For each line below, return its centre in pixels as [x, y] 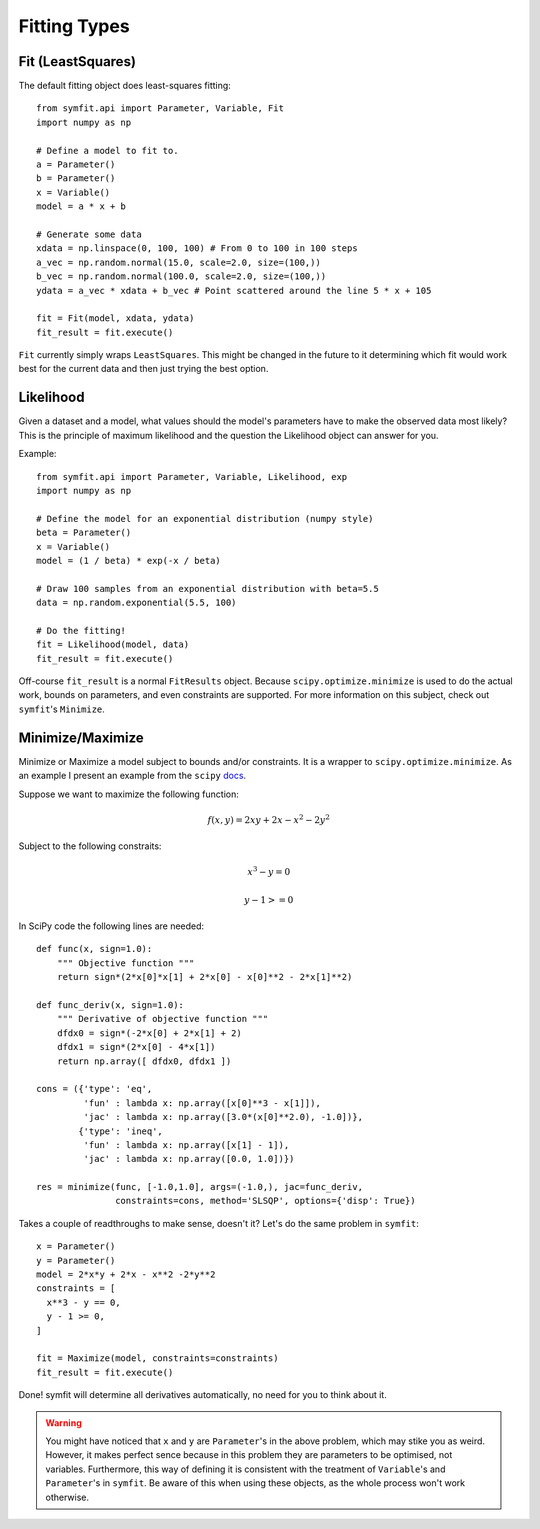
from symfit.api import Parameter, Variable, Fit [160, 108]
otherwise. [67, 1497]
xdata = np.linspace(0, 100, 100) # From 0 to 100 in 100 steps [197, 248]
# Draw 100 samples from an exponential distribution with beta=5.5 [207, 588]
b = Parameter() [76, 178]
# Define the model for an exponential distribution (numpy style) [205, 518]
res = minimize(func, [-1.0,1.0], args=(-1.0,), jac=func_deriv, [200, 1187]
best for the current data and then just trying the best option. [143, 369]
